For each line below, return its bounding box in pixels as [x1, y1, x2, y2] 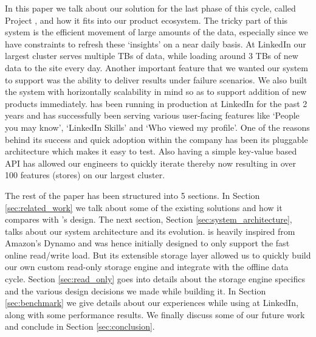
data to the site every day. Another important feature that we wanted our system [5, 61, 308, 74]
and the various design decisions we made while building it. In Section [5, 284, 266, 297]
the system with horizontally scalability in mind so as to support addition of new [5, 85, 307, 98]
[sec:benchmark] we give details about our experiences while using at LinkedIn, [5, 296, 298, 309]
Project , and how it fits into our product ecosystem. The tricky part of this [5, 13, 288, 26]
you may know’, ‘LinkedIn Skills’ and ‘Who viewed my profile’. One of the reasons [5, 120, 310, 133]
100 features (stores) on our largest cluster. [5, 168, 165, 181]
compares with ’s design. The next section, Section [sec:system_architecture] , [5, 213, 292, 226]
